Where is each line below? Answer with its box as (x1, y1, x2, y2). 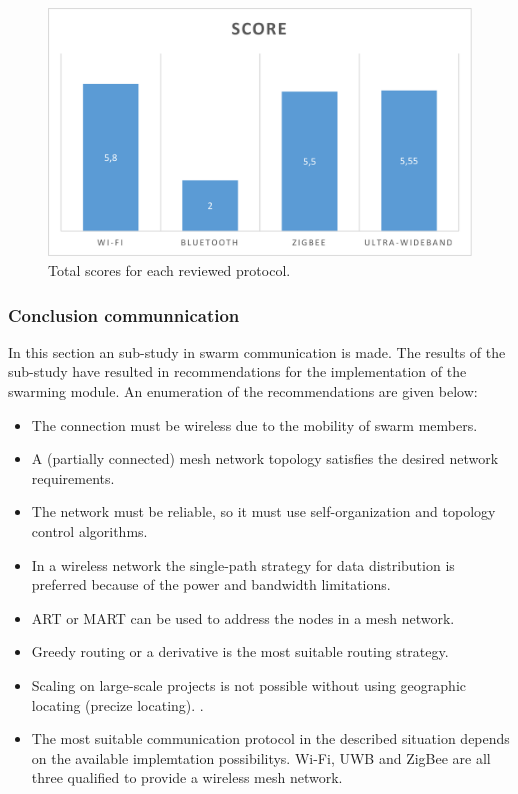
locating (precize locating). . (31, 694, 204, 715)
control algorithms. (31, 521, 148, 541)
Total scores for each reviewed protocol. (48, 260, 291, 281)
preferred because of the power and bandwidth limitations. (31, 574, 391, 595)
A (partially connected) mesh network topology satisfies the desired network (31, 448, 499, 469)
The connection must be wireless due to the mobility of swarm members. (31, 414, 478, 435)
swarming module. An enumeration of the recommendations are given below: (8, 381, 478, 402)
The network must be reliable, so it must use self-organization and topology (31, 501, 496, 522)
